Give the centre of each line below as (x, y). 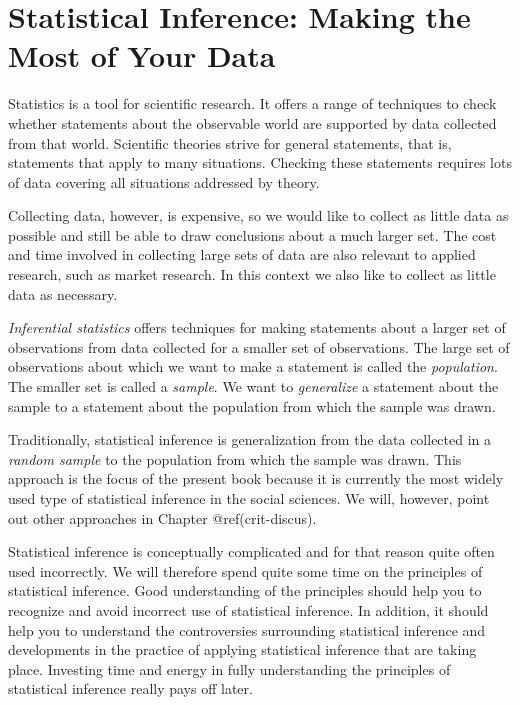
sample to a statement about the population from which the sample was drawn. (252, 405)
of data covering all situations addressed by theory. (164, 181)
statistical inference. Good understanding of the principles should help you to (245, 590)
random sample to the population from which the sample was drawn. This (235, 458)
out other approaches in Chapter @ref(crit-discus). (162, 517)
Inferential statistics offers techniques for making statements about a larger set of (257, 327)
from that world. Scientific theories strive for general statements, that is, (230, 142)
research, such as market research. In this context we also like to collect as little (252, 274)
